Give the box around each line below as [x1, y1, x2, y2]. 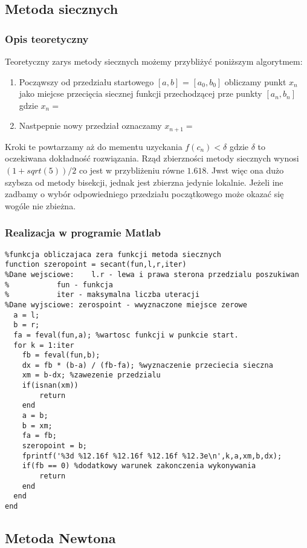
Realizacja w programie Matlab [5, 225, 161, 240]
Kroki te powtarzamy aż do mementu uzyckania [5, 140, 183, 152]
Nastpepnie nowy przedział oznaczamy [19, 119, 162, 132]
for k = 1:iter [13, 341, 74, 350]
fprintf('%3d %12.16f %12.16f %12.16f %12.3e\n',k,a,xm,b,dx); [22, 451, 282, 460]
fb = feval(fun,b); [22, 351, 100, 360]
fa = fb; [22, 431, 57, 440]
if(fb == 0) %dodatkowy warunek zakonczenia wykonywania [22, 462, 256, 471]
